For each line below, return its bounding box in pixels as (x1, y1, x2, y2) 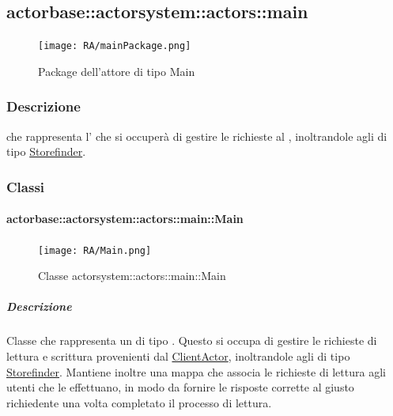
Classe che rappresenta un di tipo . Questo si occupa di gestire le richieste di (6, 332, 377, 349)
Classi (6, 176, 45, 196)
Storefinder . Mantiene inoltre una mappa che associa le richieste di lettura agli (6, 363, 386, 380)
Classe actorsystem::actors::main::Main (38, 267, 226, 284)
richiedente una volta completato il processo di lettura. (6, 394, 272, 410)
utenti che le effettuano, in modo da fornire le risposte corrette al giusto (6, 379, 354, 395)
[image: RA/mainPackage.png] (38, 40, 191, 52)
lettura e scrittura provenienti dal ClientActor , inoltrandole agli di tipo (6, 347, 350, 364)
